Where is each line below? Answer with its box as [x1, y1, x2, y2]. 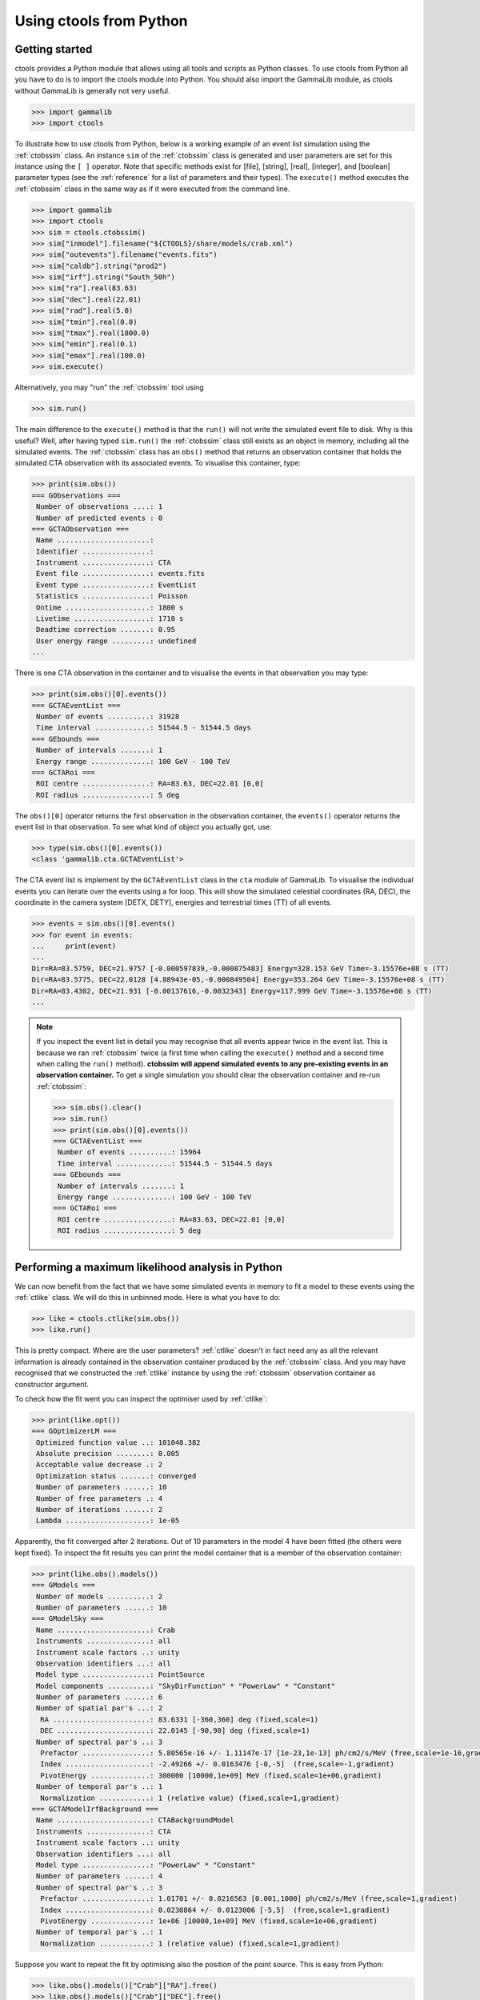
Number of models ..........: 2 [36, 1592, 163, 1601]
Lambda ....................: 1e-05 [36, 1516, 180, 1526]
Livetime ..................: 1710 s [36, 614, 184, 623]
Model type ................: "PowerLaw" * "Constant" [36, 1860, 256, 1870]
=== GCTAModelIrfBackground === [31, 1805, 159, 1814]
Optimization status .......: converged [36, 1471, 197, 1480]
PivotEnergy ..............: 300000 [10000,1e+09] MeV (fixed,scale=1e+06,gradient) [40, 1770, 382, 1780]
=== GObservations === [31, 490, 121, 500]
